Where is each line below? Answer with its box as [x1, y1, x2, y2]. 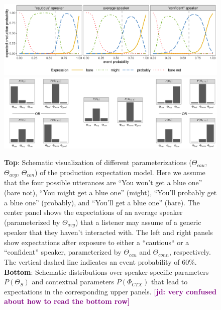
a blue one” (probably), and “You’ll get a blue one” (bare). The [4, 197, 200, 207]
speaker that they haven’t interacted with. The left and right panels [4, 227, 213, 238]
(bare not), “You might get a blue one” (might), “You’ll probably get [4, 187, 217, 197]
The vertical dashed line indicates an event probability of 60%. [4, 256, 197, 267]
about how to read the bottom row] [4, 296, 130, 306]
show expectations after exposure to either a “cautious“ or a [4, 237, 189, 247]
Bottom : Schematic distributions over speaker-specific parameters [4, 266, 209, 277]
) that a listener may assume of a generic [75, 216, 201, 227]
